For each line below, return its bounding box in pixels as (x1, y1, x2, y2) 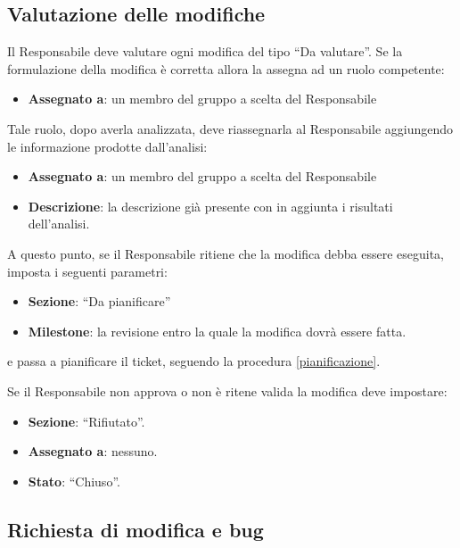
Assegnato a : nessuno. (28, 442, 158, 461)
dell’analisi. (28, 214, 90, 233)
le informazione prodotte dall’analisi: (7, 137, 208, 155)
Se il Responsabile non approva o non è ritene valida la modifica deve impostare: (7, 381, 448, 400)
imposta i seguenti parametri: (7, 262, 168, 280)
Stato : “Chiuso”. (28, 471, 120, 490)
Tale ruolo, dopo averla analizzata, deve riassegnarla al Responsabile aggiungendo (7, 119, 454, 137)
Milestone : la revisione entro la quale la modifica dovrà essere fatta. (28, 321, 407, 340)
